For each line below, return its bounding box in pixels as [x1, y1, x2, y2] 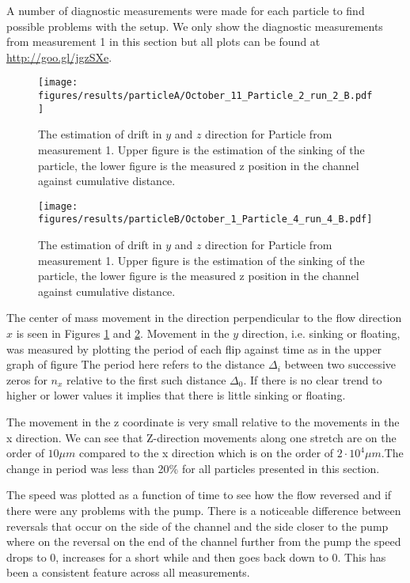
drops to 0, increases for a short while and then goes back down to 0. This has [6, 548, 386, 565]
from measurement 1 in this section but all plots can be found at [6, 33, 321, 50]
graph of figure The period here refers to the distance [6, 356, 265, 373]
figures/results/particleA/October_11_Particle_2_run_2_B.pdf [38, 90, 373, 102]
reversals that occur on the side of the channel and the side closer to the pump [6, 517, 389, 534]
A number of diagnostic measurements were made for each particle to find [6, 2, 365, 18]
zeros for [6, 371, 47, 388]
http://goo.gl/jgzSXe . [6, 48, 112, 65]
